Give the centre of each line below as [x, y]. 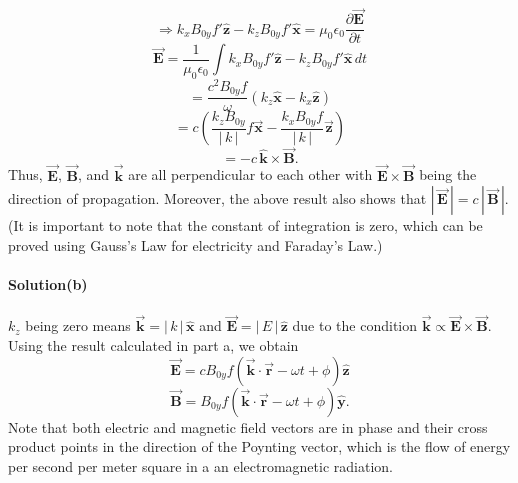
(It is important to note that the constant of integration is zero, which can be [245, 225]
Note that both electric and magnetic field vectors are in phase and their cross [248, 426]
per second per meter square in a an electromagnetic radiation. [200, 465]
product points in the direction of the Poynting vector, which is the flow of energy [259, 446]
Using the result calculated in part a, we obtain [153, 345]
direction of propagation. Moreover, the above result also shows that [217, 198]
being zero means [78, 325]
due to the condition [355, 325]
